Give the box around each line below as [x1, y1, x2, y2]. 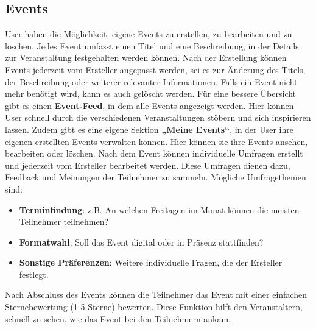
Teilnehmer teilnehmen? [19, 215, 109, 228]
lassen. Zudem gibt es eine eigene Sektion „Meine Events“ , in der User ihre [5, 122, 293, 135]
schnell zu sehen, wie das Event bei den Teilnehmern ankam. [5, 312, 231, 325]
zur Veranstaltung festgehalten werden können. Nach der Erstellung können [5, 51, 287, 64]
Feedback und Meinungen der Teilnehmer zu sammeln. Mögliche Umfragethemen [5, 171, 306, 183]
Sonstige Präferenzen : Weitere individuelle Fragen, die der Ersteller [19, 256, 283, 269]
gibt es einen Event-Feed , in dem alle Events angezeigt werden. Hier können [5, 99, 294, 111]
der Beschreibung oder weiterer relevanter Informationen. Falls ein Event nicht [5, 75, 298, 88]
